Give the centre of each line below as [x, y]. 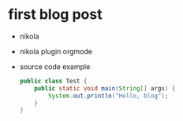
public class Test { [53, 81]
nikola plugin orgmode [56, 51]
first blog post [55, 15]
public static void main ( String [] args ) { [105, 88]
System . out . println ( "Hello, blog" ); [108, 96]
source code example [55, 66]
